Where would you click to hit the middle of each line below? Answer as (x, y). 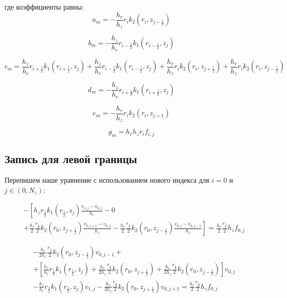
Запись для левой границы (71, 159)
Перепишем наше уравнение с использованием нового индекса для (107, 180)
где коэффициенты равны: (44, 7)
